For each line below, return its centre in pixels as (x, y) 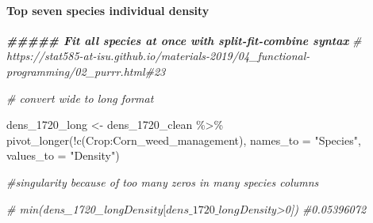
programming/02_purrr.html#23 (86, 71)
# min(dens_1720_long (65, 208)
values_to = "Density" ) (63, 155)
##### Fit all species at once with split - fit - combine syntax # (184, 40)
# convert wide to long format (80, 98)
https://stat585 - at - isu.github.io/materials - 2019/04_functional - (158, 56)
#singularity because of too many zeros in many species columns (163, 181)
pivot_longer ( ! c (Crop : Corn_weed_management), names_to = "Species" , (184, 140)
